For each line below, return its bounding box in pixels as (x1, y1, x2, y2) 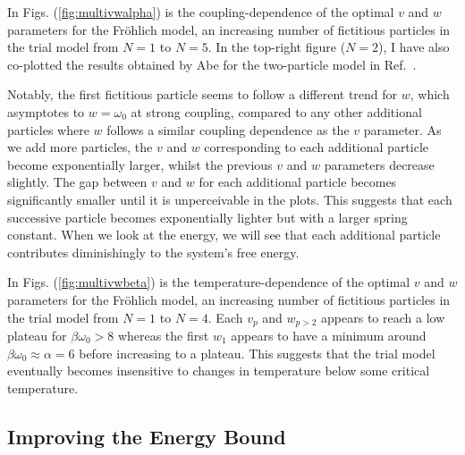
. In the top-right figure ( (207, 38, 346, 56)
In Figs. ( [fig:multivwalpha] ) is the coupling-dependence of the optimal (7, 3, 394, 21)
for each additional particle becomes (199, 173, 397, 191)
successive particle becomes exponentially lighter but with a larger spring (7, 207, 408, 226)
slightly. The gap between (7, 173, 148, 191)
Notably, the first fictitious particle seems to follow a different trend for (7, 85, 398, 104)
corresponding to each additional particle (204, 138, 429, 156)
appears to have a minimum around (231, 325, 427, 344)
